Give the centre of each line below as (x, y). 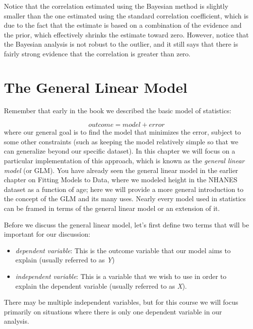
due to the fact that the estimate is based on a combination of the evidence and (123, 25)
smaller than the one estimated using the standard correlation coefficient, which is (126, 15)
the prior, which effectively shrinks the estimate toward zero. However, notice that (126, 34)
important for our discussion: (47, 234)
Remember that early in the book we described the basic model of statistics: (118, 110)
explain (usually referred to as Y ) (65, 260)
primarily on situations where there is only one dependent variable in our (113, 311)
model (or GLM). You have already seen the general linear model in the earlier (121, 170)
